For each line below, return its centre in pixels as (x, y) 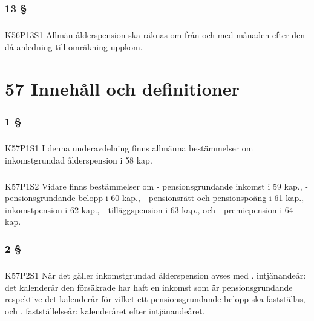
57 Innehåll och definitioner (122, 88)
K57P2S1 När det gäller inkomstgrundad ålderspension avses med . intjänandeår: (155, 275)
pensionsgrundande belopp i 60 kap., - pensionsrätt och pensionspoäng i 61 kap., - (157, 198)
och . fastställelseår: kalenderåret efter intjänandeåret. (105, 310)
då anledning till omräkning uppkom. (74, 46)
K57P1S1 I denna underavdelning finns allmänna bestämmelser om (129, 148)
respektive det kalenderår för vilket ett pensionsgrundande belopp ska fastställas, (155, 299)
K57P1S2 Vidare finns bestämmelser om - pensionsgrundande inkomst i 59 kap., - (156, 186)
